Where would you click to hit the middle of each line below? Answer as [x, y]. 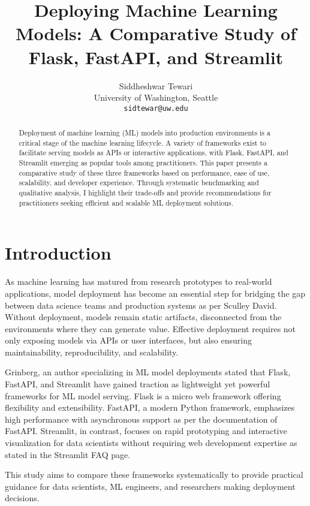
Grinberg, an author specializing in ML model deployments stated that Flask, [148, 372]
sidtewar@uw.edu [156, 108]
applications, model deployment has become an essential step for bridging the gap [155, 293]
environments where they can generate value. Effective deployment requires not [151, 328]
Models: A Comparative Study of [156, 33]
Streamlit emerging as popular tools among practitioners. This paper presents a [143, 163]
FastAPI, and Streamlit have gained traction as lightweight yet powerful [138, 384]
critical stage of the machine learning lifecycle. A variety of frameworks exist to [142, 142]
